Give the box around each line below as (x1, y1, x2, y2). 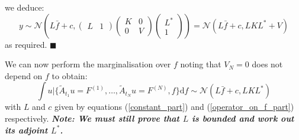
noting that (180, 58, 221, 70)
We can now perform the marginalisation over (5, 58, 171, 70)
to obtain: (52, 69, 88, 82)
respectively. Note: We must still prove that (5, 112, 179, 124)
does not (252, 58, 283, 70)
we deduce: (5, 1, 44, 13)
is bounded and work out (192, 112, 294, 124)
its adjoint (5, 123, 48, 136)
